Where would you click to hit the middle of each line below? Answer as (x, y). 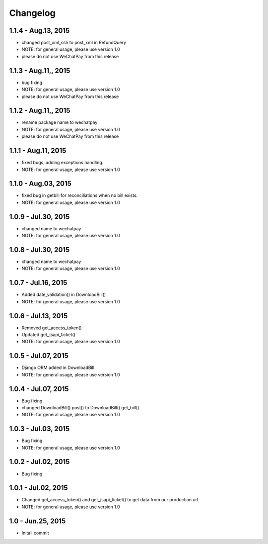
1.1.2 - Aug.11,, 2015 (40, 111)
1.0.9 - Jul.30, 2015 (39, 217)
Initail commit (35, 533)
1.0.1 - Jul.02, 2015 (38, 488)
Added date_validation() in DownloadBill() (64, 295)
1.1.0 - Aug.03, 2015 (40, 184)
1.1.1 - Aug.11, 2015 (38, 151)
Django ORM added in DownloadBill (58, 367)
